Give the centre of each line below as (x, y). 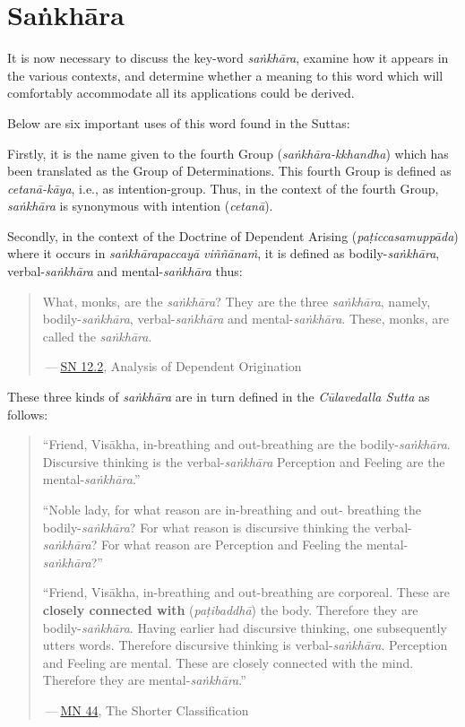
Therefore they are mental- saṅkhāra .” (144, 680)
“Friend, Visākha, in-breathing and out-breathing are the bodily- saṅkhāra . (246, 444)
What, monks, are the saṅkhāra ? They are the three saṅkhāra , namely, (237, 301)
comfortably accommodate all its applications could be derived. (181, 93)
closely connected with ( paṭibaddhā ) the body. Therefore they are (230, 609)
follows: (28, 414)
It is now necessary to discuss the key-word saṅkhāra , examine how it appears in (228, 58)
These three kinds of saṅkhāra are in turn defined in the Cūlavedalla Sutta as (219, 397)
